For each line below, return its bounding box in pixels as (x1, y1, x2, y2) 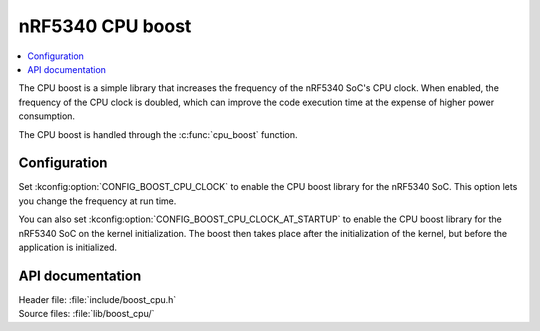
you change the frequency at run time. (18, 195, 177, 207)
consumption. (18, 110, 75, 122)
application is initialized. (18, 241, 118, 253)
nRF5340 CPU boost (18, 15, 192, 37)
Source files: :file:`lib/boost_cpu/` (18, 308, 155, 320)
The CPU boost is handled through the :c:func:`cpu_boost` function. (18, 128, 299, 140)
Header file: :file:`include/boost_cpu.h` (18, 293, 177, 305)
